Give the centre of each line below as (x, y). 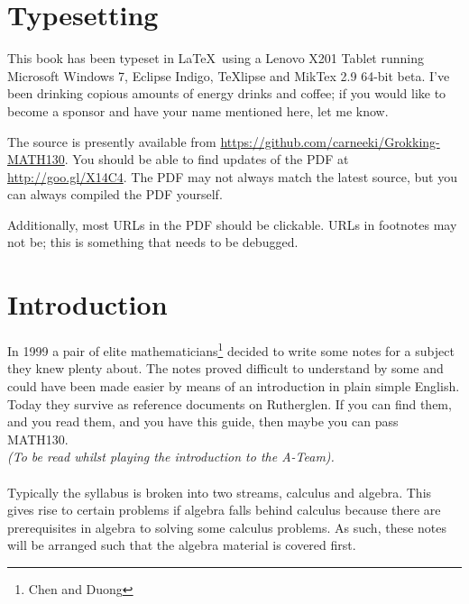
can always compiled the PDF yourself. (115, 194)
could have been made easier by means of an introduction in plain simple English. (234, 386)
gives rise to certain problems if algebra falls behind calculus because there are (224, 510)
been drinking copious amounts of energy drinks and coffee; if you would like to (227, 93)
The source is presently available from (112, 141)
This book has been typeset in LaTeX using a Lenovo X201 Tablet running (216, 58)
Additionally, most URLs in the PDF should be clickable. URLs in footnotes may (232, 224)
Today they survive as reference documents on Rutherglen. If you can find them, (230, 403)
